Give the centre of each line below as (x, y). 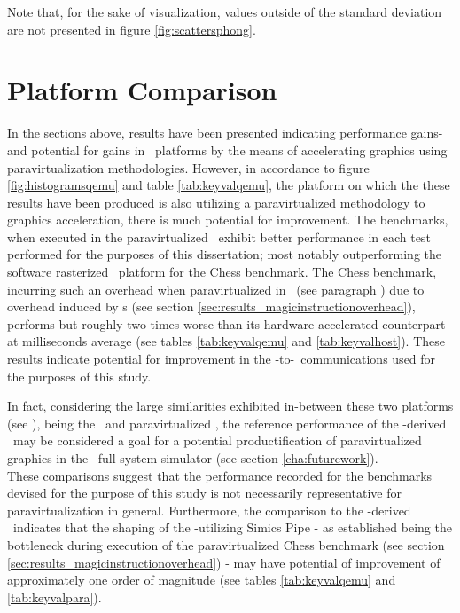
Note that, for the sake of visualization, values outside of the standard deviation (225, 12)
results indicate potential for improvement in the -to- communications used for (222, 359)
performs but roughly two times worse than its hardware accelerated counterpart (226, 323)
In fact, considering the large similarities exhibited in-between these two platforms (230, 406)
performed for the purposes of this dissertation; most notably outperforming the (225, 254)
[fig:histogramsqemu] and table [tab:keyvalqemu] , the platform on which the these (229, 185)
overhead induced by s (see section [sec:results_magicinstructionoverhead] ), (211, 306)
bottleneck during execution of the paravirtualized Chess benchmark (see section (226, 544)
